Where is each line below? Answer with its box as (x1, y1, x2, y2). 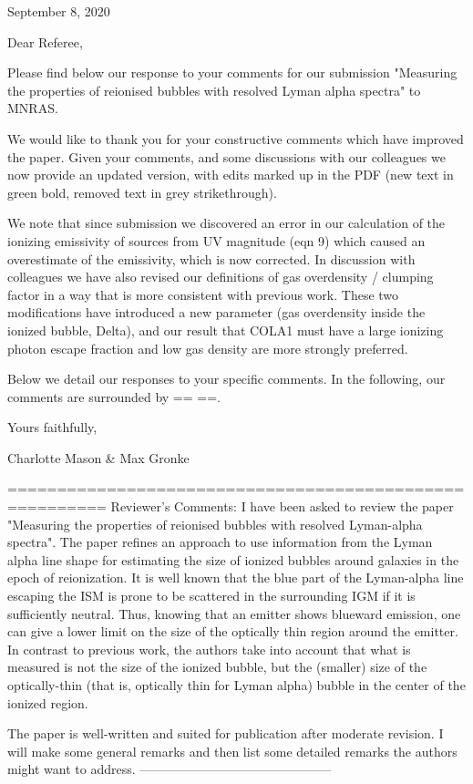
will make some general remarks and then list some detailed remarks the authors (7, 741, 458, 760)
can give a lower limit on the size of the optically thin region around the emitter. (7, 622, 458, 641)
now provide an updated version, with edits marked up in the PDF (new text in (7, 165, 454, 184)
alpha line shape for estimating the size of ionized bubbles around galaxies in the (7, 550, 459, 569)
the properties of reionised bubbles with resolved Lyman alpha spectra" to (7, 80, 421, 99)
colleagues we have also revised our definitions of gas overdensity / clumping (7, 267, 434, 286)
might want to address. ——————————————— (7, 759, 332, 779)
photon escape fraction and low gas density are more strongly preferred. (7, 338, 408, 357)
